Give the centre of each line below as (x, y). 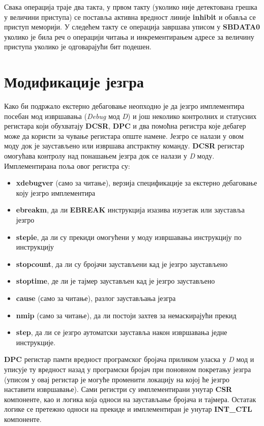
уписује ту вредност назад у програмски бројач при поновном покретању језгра (128, 369)
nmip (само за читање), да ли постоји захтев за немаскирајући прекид (126, 315)
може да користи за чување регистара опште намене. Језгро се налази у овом (124, 135)
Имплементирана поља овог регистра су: (67, 165)
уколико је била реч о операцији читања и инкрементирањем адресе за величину (129, 36)
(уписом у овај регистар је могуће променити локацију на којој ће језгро (117, 379)
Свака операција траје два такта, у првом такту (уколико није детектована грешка (131, 7)
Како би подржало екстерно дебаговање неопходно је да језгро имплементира (124, 106)
